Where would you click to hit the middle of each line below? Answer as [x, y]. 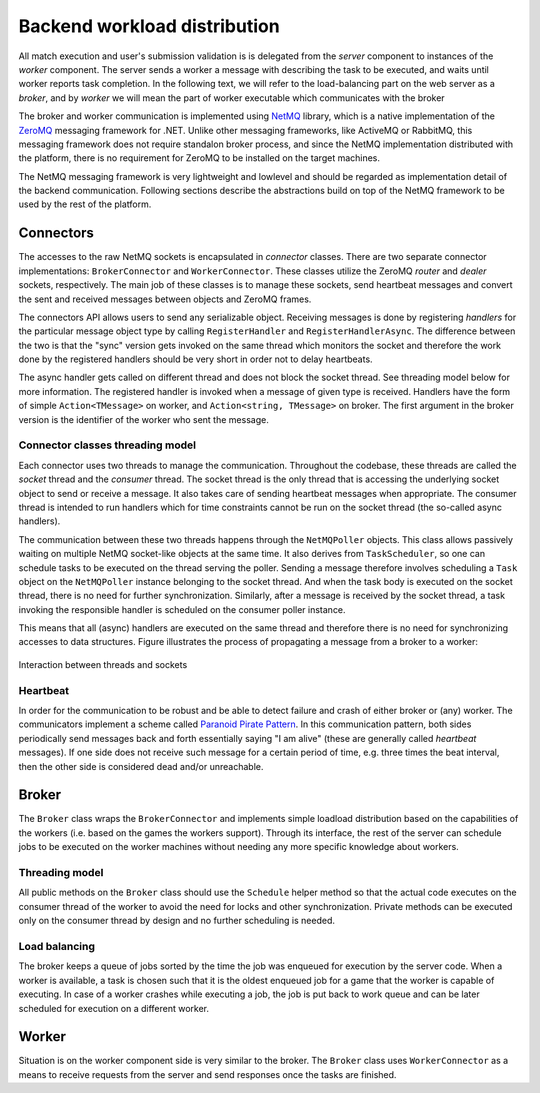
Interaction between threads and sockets [103, 664]
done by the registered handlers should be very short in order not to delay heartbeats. [196, 359]
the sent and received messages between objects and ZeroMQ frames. [165, 299]
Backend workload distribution [149, 26]
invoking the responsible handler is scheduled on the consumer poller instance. [182, 609]
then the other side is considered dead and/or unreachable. [141, 766]
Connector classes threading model [107, 445]
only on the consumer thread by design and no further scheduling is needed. [176, 921]
